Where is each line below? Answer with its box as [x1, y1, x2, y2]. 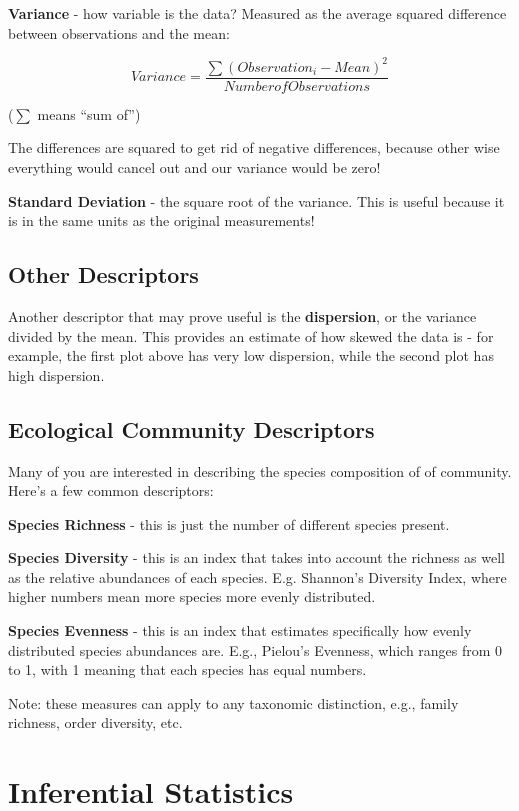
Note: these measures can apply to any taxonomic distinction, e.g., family [8, 692, 459, 713]
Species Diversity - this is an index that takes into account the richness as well [8, 547, 505, 568]
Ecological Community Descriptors [8, 413, 375, 444]
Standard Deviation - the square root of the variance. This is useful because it [8, 190, 505, 211]
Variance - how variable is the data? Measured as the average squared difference [8, 3, 507, 23]
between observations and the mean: [8, 22, 230, 43]
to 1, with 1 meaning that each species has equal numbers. [8, 659, 367, 680]
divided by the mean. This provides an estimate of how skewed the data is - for [8, 325, 494, 346]
